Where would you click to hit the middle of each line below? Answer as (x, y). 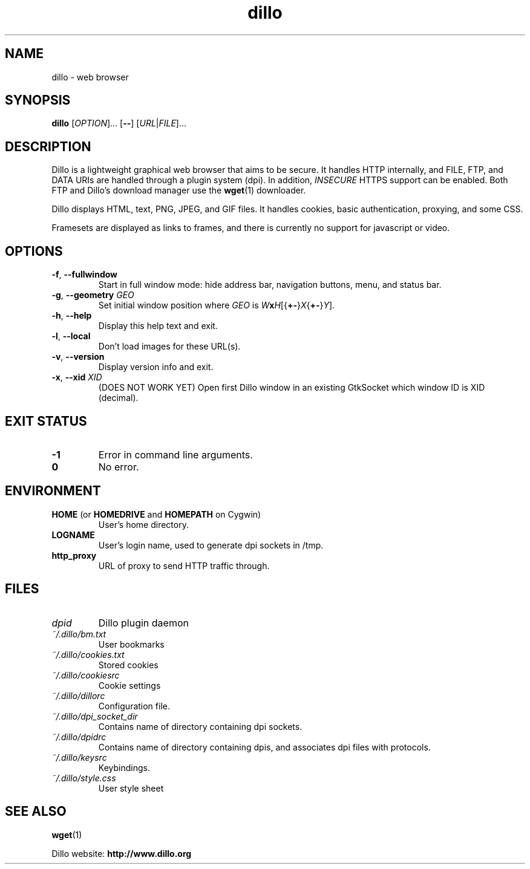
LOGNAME (73, 535)
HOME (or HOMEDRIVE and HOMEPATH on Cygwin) (156, 514)
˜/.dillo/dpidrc (79, 737)
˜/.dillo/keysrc (79, 757)
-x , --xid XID (77, 377)
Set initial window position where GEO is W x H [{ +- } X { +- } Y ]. (217, 305)
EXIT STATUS (46, 421)
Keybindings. (124, 767)
